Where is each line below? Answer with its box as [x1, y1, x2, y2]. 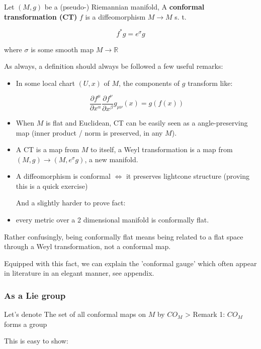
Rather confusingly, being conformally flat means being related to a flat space [4, 231, 243, 242]
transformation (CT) [4, 11, 77, 22]
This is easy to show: [4, 335, 68, 346]
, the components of [119, 77, 180, 88]
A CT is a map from [16, 144, 79, 155]
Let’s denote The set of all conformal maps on [4, 309, 146, 319]
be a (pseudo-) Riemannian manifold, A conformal [44, 2, 205, 12]
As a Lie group [4, 289, 66, 301]
